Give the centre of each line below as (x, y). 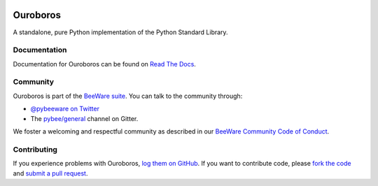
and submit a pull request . (50, 173)
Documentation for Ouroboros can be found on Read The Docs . (104, 64)
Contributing (35, 149)
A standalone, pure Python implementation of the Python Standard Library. (120, 32)
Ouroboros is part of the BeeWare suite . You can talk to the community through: (128, 96)
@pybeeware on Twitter (65, 109)
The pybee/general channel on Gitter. (84, 118)
